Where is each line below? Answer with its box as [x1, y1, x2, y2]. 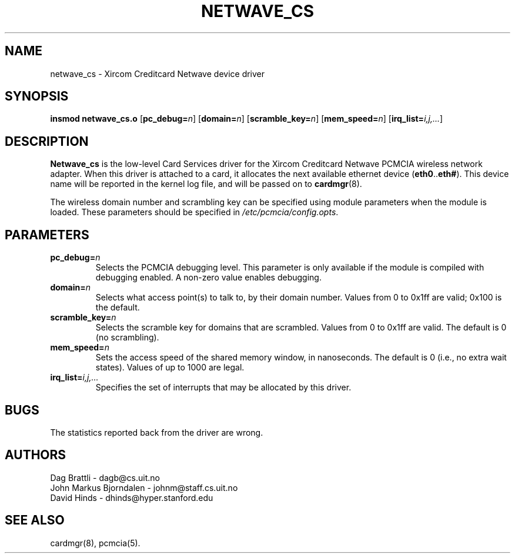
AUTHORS [5, 447, 66, 463]
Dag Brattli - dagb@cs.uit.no [50, 472, 160, 483]
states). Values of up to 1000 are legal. [95, 362, 245, 373]
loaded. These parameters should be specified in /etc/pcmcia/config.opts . [50, 207, 339, 218]
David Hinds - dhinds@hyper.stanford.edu [50, 492, 213, 503]
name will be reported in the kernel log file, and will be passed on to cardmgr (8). [50, 179, 362, 189]
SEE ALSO [5, 513, 65, 528]
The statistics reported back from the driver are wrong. [50, 427, 263, 437]
